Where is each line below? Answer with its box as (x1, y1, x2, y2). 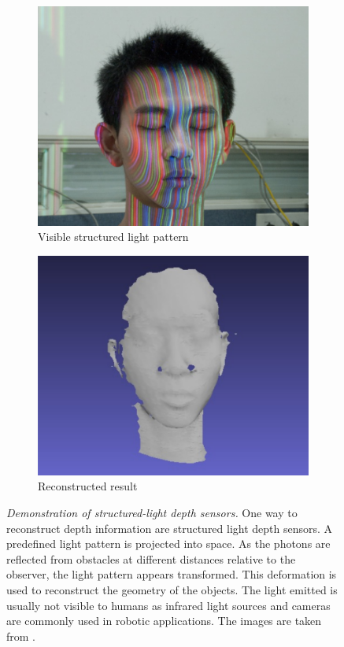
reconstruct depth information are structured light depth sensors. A (6, 519, 333, 536)
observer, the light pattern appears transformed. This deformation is (6, 566, 337, 582)
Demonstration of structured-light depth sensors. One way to (6, 504, 298, 520)
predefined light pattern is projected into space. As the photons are (6, 535, 331, 552)
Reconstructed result (38, 478, 138, 494)
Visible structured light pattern (38, 228, 189, 245)
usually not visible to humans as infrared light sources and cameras (6, 597, 331, 613)
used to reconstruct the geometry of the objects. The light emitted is (6, 581, 338, 597)
